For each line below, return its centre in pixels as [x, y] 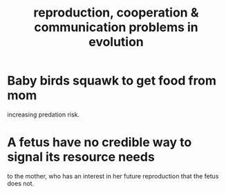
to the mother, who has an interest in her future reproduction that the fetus [113, 176]
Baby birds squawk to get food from [112, 81]
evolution [116, 42]
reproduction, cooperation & [116, 13]
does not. [21, 183]
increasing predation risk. [44, 114]
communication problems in [116, 27]
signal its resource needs [81, 157]
